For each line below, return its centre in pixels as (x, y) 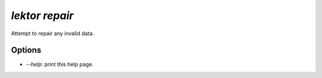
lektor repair (42, 15)
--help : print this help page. (60, 64)
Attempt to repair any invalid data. (53, 33)
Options (26, 50)
